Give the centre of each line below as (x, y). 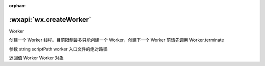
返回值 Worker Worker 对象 (36, 58)
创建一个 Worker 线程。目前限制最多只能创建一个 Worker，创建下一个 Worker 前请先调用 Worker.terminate (117, 40)
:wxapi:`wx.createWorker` (50, 19)
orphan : (17, 6)
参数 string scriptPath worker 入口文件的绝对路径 (58, 49)
